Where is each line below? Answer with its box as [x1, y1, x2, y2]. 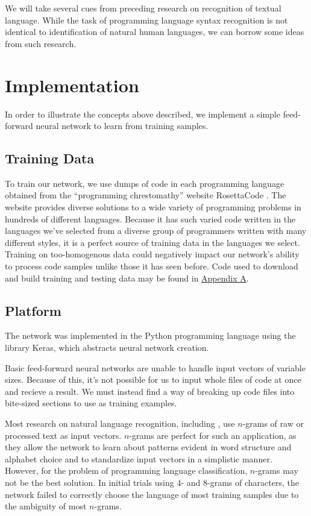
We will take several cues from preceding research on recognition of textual [5, 2, 281, 14]
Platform [5, 301, 61, 319]
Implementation [5, 72, 139, 97]
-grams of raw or [242, 417, 304, 429]
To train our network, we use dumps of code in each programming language [5, 177, 284, 189]
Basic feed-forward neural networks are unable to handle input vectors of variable [5, 361, 306, 374]
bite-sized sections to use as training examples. [5, 397, 177, 409]
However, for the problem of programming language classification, [5, 464, 248, 477]
